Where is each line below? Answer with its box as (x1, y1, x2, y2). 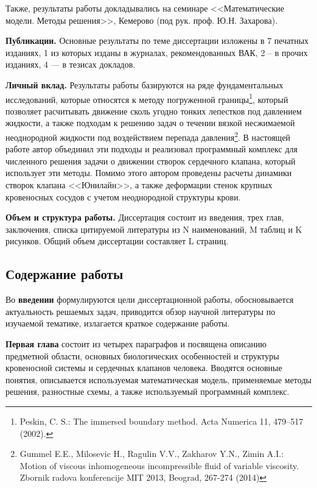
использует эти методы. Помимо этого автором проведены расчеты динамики (5, 166, 292, 179)
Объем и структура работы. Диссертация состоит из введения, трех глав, (5, 211, 284, 224)
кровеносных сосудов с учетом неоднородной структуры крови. (5, 190, 241, 203)
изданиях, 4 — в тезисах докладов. (5, 58, 136, 71)
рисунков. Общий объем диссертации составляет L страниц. (5, 235, 229, 247)
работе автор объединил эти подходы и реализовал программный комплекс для (5, 143, 298, 155)
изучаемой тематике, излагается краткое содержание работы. (5, 317, 230, 330)
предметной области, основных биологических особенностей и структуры (5, 349, 279, 362)
